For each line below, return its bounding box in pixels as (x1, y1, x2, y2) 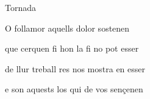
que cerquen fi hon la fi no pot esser (5, 42, 139, 55)
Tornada (5, 1, 37, 13)
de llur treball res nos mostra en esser (5, 62, 145, 75)
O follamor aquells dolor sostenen (5, 21, 130, 34)
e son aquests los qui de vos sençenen (5, 83, 143, 95)
